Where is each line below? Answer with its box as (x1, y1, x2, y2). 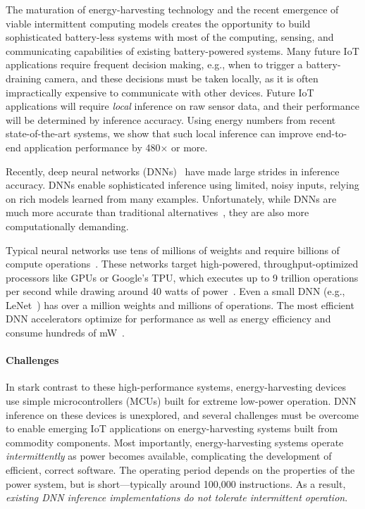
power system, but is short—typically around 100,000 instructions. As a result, (6, 476, 346, 491)
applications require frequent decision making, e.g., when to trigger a (6, 57, 303, 72)
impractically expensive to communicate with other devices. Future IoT (6, 84, 314, 99)
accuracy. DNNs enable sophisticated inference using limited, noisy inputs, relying (6, 177, 359, 192)
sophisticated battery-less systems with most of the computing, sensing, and (6, 30, 334, 44)
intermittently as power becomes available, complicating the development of (6, 448, 332, 463)
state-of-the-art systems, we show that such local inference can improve (6, 126, 314, 141)
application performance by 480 (24, 139, 161, 154)
